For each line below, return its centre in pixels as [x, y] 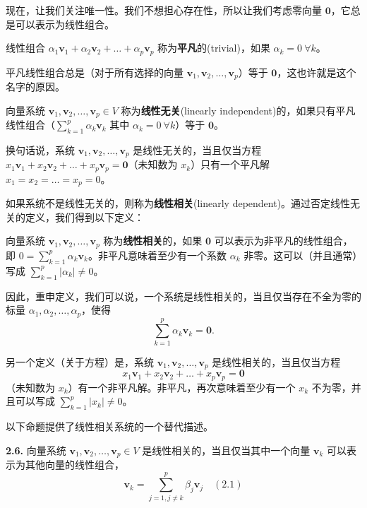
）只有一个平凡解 [230, 164]
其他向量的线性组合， [74, 465]
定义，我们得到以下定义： [84, 217]
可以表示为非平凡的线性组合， [283, 241]
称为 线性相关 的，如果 [153, 241]
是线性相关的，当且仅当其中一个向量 [226, 450]
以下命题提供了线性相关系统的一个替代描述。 [109, 426]
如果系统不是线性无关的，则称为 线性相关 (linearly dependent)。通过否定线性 [178, 203]
